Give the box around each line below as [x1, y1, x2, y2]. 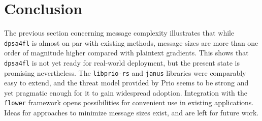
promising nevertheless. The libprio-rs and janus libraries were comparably [4, 67, 246, 78]
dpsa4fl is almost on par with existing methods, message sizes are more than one [4, 37, 258, 48]
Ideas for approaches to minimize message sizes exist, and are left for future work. [4, 107, 259, 118]
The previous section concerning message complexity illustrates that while [4, 27, 235, 38]
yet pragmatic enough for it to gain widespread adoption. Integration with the [4, 87, 247, 98]
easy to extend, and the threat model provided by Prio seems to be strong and [4, 77, 249, 88]
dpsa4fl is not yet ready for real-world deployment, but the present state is [4, 57, 240, 68]
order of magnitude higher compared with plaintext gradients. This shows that [4, 47, 249, 58]
